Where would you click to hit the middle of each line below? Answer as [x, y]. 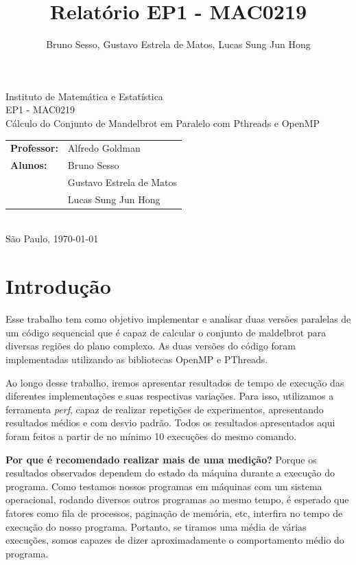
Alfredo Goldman [104, 148]
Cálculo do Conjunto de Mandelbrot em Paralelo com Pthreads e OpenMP [163, 123]
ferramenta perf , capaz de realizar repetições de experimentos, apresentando [165, 409]
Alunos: [29, 165]
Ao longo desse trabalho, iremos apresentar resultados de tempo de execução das [175, 382]
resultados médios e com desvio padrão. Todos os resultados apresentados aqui [170, 423]
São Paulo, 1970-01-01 [52, 239]
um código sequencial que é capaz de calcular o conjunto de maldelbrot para [166, 332]
